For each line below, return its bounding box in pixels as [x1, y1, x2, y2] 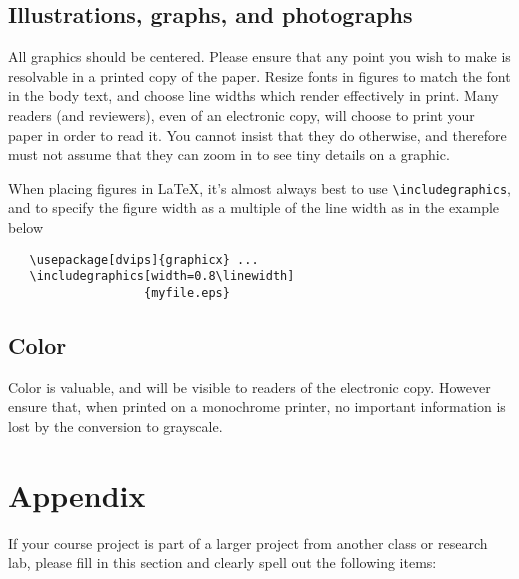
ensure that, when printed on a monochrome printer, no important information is [8, 396, 506, 417]
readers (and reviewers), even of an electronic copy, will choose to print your [8, 104, 475, 125]
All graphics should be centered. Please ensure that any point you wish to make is [8, 46, 511, 67]
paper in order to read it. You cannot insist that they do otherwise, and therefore [8, 124, 507, 145]
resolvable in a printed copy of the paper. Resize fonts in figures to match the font [8, 65, 511, 86]
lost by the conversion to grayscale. [8, 415, 223, 436]
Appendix [8, 474, 146, 515]
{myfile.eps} [144, 285, 230, 300]
